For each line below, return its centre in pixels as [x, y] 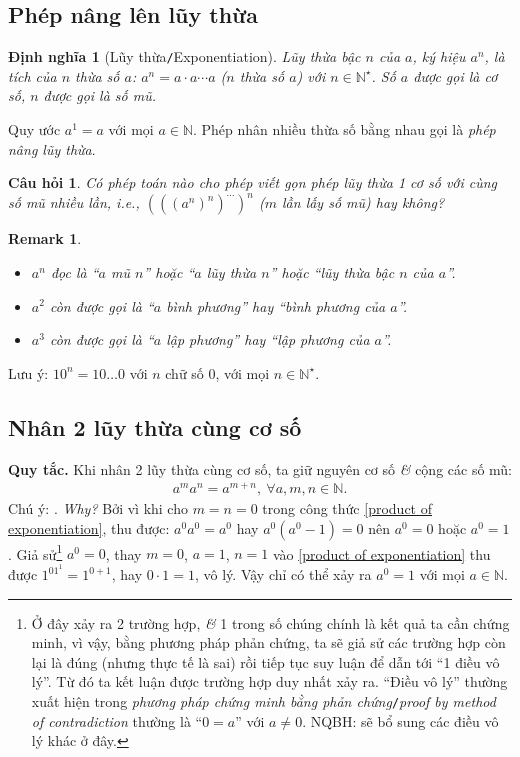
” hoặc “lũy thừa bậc [332, 271]
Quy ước [34, 129]
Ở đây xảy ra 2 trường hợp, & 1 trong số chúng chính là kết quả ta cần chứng [270, 622]
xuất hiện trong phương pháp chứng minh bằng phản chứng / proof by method [263, 701]
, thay [123, 553]
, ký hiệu [439, 56]
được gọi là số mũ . [100, 95]
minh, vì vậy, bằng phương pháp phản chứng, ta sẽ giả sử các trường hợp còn [268, 642]
